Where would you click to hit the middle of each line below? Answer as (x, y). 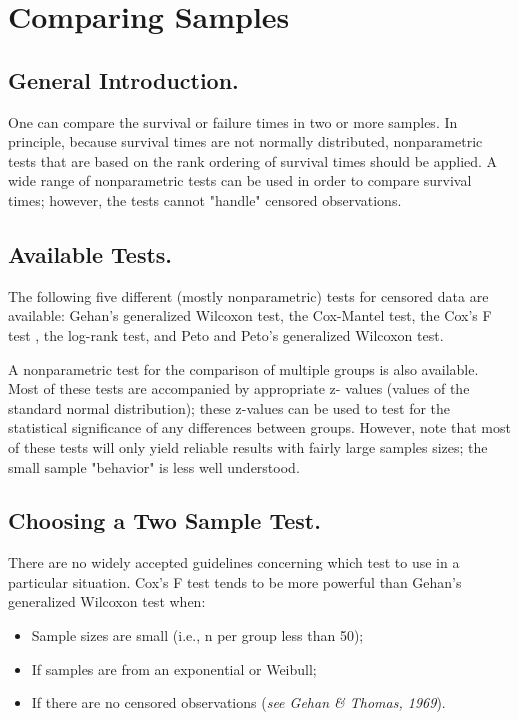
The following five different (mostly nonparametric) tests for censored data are (248, 295)
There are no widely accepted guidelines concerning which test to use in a (234, 562)
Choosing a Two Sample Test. (164, 520)
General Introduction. (123, 79)
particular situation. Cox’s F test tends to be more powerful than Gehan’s (235, 581)
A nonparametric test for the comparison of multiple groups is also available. (243, 368)
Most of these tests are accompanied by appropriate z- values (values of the (239, 388)
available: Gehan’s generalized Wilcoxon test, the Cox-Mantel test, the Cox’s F (250, 315)
